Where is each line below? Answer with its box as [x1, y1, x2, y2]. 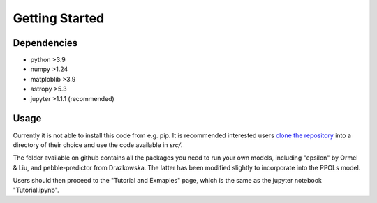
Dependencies [13, 37, 78, 49]
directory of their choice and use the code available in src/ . [13, 140, 183, 149]
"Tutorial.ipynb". [13, 186, 59, 195]
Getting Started [13, 10, 105, 26]
